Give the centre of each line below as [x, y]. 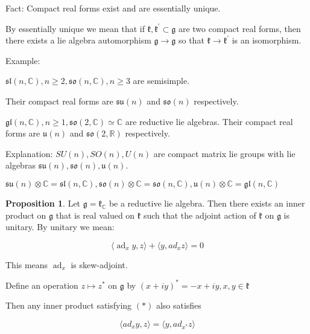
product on [26, 215]
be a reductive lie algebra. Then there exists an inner [207, 203]
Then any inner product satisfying [69, 305]
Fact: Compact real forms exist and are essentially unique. [113, 8]
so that [191, 40]
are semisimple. [161, 81]
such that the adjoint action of [200, 215]
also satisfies [179, 305]
